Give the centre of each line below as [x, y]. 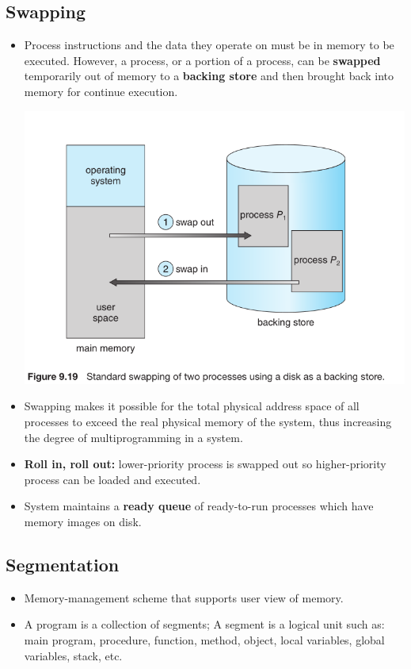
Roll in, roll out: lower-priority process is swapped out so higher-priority [205, 464]
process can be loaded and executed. [112, 479]
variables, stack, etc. [73, 655]
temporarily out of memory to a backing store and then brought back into [209, 76]
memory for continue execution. [101, 91]
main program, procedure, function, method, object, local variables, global [204, 639]
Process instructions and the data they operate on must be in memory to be [209, 45]
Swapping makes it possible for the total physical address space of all [192, 406]
